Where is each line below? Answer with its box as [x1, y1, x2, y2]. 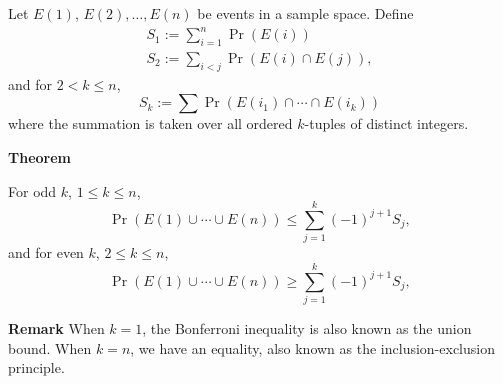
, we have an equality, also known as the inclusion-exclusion [130, 337, 495, 358]
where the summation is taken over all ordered [8, 113, 293, 134]
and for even [8, 242, 84, 263]
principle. [8, 357, 65, 378]
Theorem [8, 146, 71, 167]
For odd [8, 180, 57, 201]
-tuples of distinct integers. [304, 113, 469, 134]
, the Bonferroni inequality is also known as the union [142, 317, 472, 338]
